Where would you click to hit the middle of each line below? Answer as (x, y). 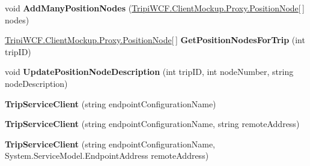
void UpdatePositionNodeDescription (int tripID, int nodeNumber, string (149, 72)
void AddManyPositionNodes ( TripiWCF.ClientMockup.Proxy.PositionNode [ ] (155, 8)
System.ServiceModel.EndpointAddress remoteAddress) (107, 156)
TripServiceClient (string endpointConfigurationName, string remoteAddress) (152, 124)
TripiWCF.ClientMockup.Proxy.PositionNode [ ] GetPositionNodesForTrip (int (155, 40)
